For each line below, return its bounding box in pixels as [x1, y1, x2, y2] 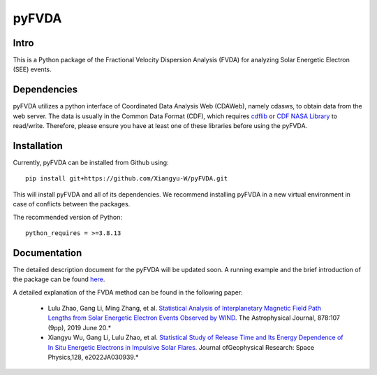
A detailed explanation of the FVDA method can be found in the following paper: [13, 288, 244, 297]
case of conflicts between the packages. [13, 200, 131, 208]
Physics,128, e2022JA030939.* [47, 353, 139, 362]
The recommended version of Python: [13, 213, 122, 221]
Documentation [13, 247, 82, 259]
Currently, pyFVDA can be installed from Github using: [13, 158, 169, 167]
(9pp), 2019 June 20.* [47, 323, 112, 332]
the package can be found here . [13, 275, 105, 283]
